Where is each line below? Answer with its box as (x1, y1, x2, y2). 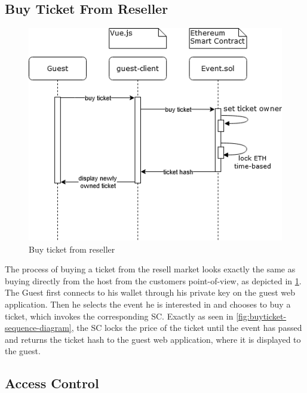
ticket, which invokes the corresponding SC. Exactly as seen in (5, 309, 234, 322)
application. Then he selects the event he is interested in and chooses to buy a (5, 298, 291, 311)
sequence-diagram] (5, 321, 72, 334)
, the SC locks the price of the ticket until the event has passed (71, 321, 302, 334)
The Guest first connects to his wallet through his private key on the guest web (5, 286, 295, 299)
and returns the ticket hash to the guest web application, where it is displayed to (5, 333, 301, 345)
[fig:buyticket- (236, 309, 287, 322)
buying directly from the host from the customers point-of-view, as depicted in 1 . (5, 274, 302, 287)
